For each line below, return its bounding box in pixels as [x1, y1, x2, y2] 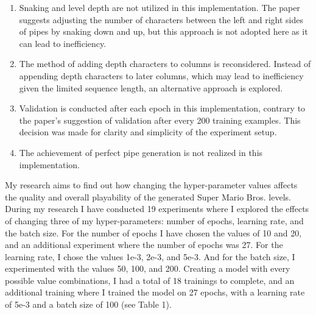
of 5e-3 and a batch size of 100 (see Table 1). [5, 298, 172, 311]
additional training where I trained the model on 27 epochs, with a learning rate [5, 286, 305, 299]
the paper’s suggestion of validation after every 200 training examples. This [19, 113, 301, 126]
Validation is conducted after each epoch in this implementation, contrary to [19, 102, 306, 115]
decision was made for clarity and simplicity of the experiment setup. [19, 126, 277, 138]
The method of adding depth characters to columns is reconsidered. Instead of [19, 57, 311, 70]
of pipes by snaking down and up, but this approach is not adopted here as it [19, 25, 308, 38]
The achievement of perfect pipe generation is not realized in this [19, 146, 263, 158]
